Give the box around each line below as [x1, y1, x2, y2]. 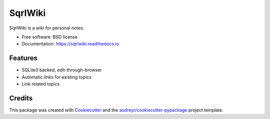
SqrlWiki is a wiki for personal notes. [9, 25, 84, 31]
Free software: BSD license [21, 34, 77, 40]
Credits [9, 94, 33, 102]
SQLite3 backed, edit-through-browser [21, 67, 102, 73]
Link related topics [21, 81, 60, 87]
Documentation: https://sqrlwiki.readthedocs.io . [21, 41, 120, 47]
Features [9, 54, 37, 62]
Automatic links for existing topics [21, 74, 92, 80]
